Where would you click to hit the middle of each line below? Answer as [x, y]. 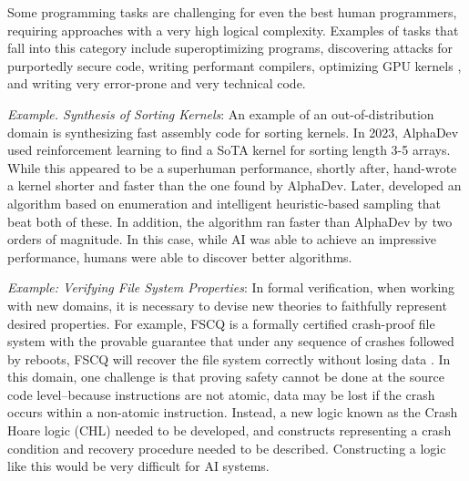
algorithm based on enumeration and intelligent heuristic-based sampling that [224, 203]
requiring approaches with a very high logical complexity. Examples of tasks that [233, 30]
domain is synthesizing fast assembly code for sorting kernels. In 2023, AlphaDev [233, 132]
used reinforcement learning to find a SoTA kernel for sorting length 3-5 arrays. [229, 150]
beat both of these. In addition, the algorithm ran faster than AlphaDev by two [230, 221]
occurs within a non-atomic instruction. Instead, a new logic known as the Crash [233, 412]
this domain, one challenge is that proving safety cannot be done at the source [226, 377]
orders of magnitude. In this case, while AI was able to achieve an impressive [222, 239]
